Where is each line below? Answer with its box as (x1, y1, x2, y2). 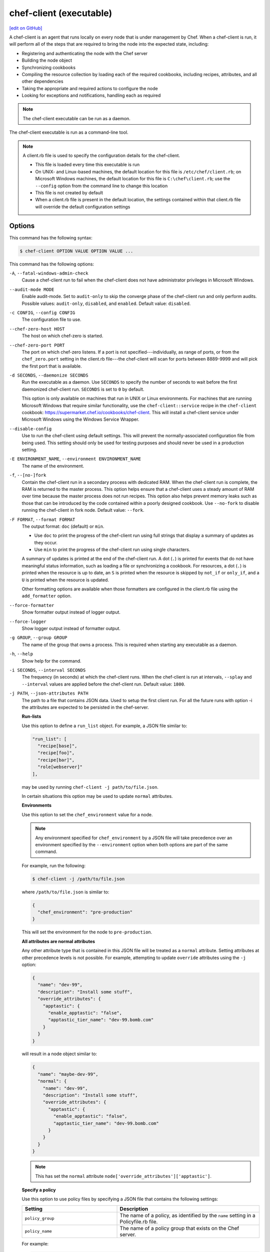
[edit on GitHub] (9, 25, 42, 31)
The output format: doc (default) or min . (21, 523, 104, 529)
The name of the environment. (21, 463, 84, 469)
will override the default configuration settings (35, 203, 130, 210)
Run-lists (21, 714, 41, 720)
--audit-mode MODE (9, 286, 54, 292)
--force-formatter (9, 602, 54, 608)
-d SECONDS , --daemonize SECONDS (9, 372, 88, 378)
